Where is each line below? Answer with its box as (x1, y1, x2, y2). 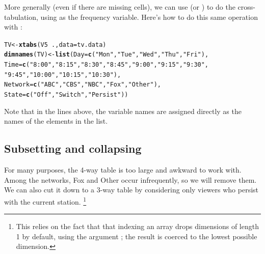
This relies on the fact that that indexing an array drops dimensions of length (16, 221, 259, 232)
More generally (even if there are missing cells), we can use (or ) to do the (4, 2, 235, 12)
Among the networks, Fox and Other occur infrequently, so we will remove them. (4, 174, 257, 185)
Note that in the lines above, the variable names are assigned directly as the (4, 105, 242, 116)
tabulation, (4, 11, 38, 22)
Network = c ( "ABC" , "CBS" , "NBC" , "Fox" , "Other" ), (4, 81, 161, 89)
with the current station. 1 (4, 194, 87, 207)
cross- (237, 2, 255, 12)
